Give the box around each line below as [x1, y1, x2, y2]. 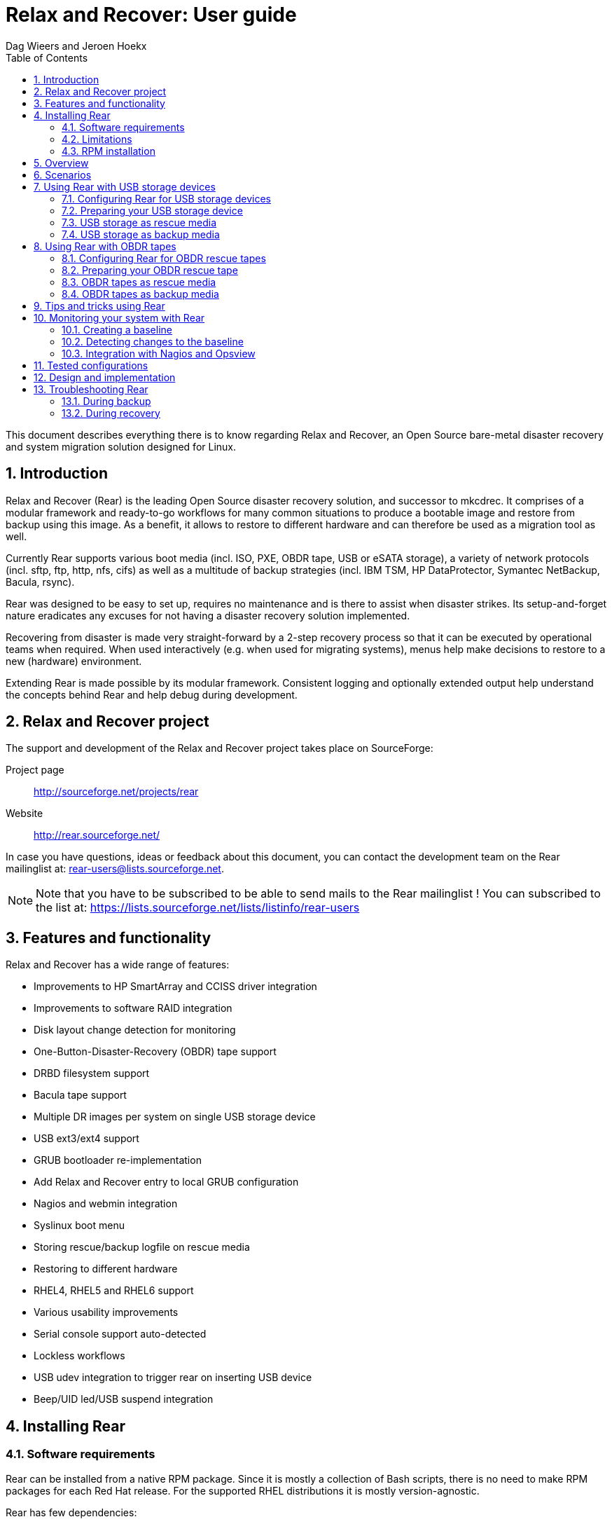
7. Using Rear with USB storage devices [34, 180, 216, 193]
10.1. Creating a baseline [62, 323, 172, 336]
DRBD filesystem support [34, 1067, 150, 1080]
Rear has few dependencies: [6, 1506, 137, 1518]
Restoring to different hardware [34, 1263, 178, 1275]
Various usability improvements [34, 1306, 179, 1319]
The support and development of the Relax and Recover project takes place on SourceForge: [6, 742, 433, 755]
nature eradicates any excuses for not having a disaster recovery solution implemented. [6, 609, 410, 622]
